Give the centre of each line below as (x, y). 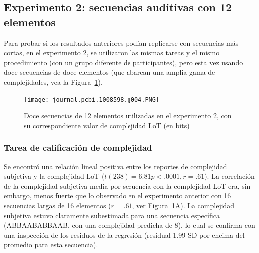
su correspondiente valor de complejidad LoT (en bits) (107, 125)
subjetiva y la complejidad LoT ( (54, 176)
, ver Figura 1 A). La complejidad (183, 205)
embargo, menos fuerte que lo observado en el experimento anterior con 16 (118, 195)
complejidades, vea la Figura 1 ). (53, 82)
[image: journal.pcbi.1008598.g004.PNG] (92, 100)
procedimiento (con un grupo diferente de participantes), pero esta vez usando (124, 62)
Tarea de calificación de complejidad (78, 147)
